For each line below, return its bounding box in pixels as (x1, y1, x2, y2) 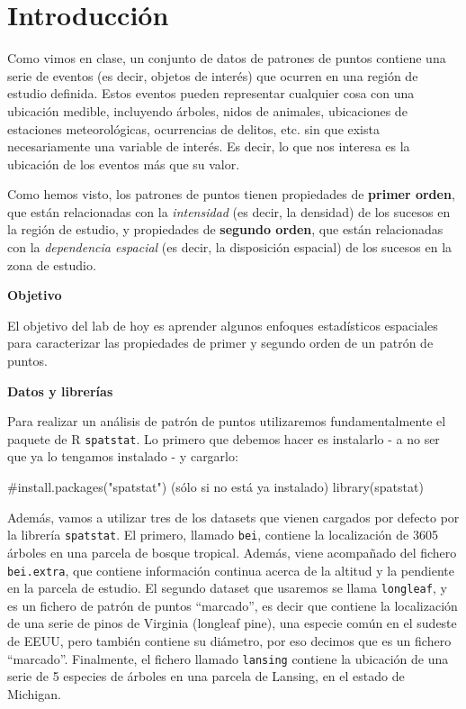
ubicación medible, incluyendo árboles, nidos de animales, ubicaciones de (7, 101, 408, 120)
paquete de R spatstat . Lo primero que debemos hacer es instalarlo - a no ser (7, 429, 440, 448)
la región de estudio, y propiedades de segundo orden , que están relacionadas (7, 220, 444, 239)
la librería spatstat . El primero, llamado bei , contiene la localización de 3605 (7, 525, 438, 544)
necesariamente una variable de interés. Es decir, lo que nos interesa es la (7, 137, 410, 156)
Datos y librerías (7, 381, 113, 400)
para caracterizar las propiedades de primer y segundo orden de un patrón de (7, 333, 434, 352)
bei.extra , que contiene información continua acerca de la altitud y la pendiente (7, 560, 454, 579)
